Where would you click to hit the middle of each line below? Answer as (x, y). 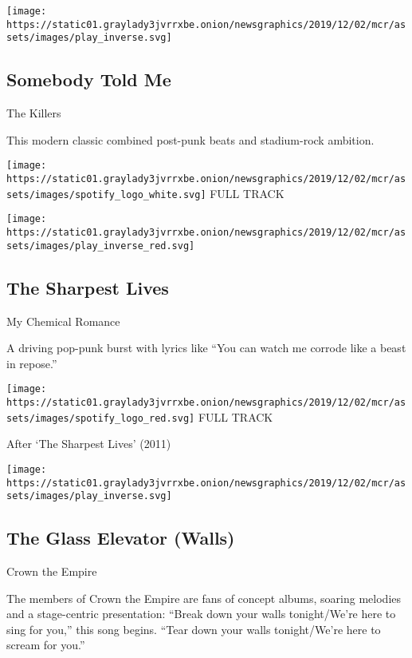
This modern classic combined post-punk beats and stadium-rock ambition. (190, 139)
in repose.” (32, 363)
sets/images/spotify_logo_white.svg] (106, 194)
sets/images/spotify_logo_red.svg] (101, 418)
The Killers (34, 113)
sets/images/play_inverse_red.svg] (101, 246)
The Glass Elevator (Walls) (121, 538)
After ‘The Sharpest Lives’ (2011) (89, 444)
